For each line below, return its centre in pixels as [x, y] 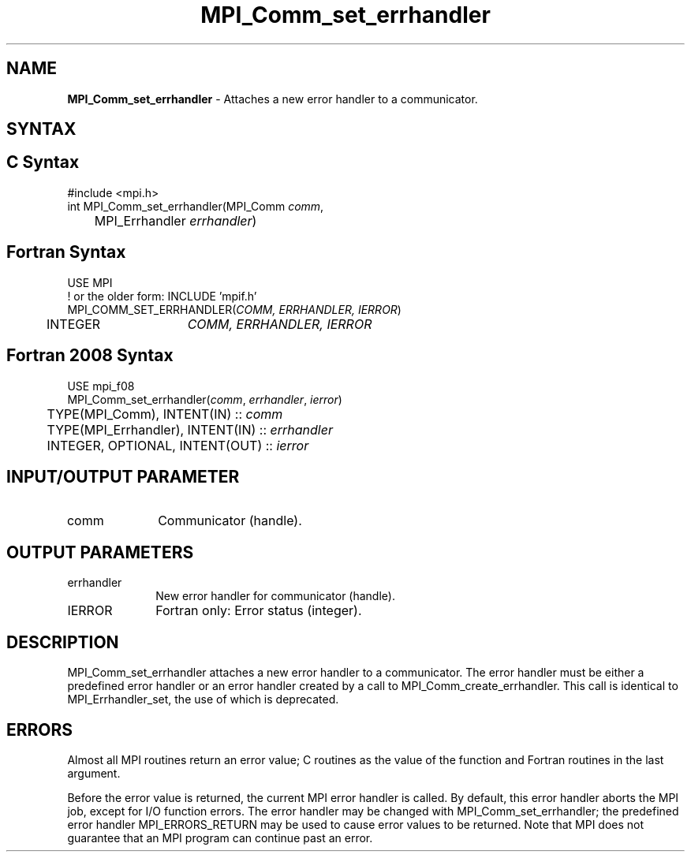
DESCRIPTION [63, 642]
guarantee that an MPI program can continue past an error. [220, 837]
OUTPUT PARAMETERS [100, 552]
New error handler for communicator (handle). [275, 596]
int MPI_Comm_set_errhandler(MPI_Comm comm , [196, 206]
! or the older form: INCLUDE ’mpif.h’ [162, 296]
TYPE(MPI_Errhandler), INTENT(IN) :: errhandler [190, 429]
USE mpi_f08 [101, 386]
